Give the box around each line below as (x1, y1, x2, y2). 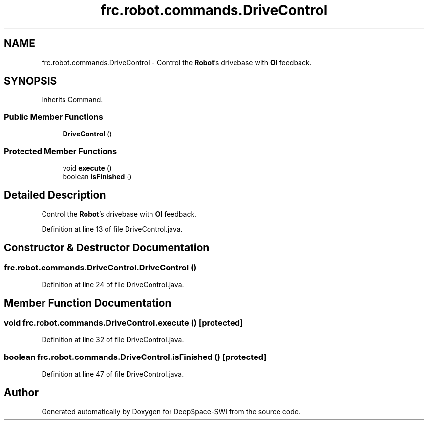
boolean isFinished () (63, 172, 132, 180)
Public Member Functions (4, 112, 103, 122)
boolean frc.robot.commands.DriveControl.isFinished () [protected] (4, 352, 267, 362)
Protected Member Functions (4, 146, 117, 156)
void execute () (63, 163, 112, 172)
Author (4, 386, 39, 399)
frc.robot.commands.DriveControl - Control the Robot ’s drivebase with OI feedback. (42, 58, 312, 67)
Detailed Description (4, 189, 106, 201)
